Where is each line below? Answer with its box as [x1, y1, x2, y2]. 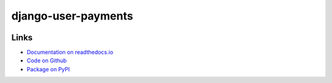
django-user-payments [11, 9, 133, 23]
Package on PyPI [26, 65, 70, 73]
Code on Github [26, 57, 67, 64]
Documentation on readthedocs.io [26, 49, 114, 56]
